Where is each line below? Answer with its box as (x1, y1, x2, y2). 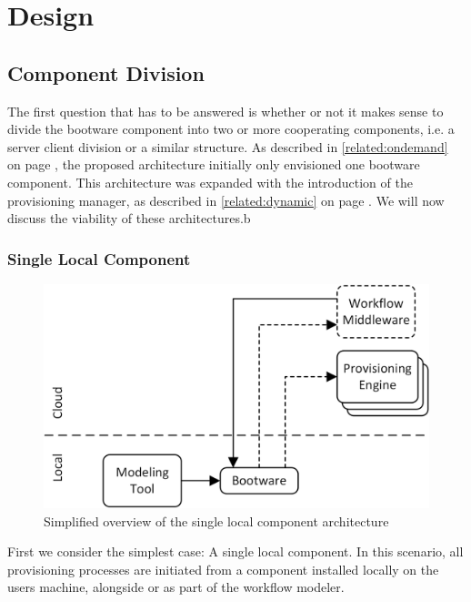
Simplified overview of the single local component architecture (44, 511, 389, 530)
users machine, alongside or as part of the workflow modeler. (7, 577, 345, 597)
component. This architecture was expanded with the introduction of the (7, 172, 413, 191)
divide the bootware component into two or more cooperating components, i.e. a (7, 119, 455, 138)
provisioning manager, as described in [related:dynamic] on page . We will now (7, 190, 445, 209)
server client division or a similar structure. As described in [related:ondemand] (7, 137, 448, 156)
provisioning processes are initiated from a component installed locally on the (7, 559, 439, 578)
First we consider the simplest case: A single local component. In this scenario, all (7, 542, 464, 561)
